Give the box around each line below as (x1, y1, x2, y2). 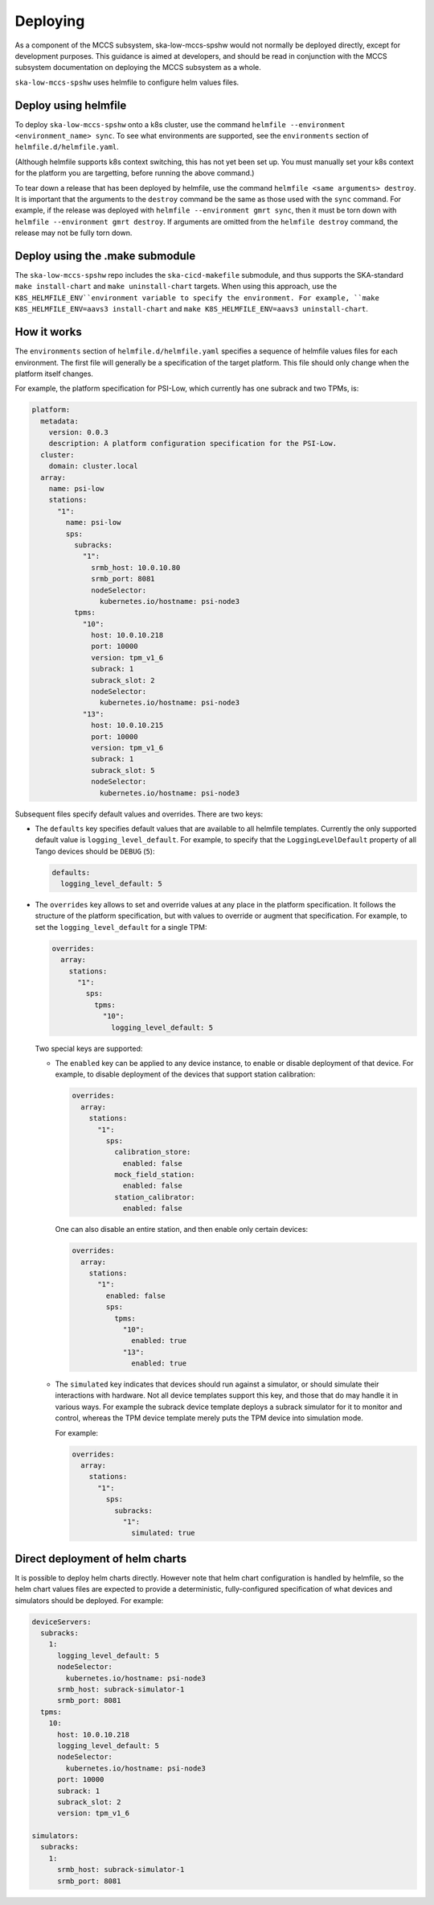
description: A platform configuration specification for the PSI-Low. (48, 439, 338, 448)
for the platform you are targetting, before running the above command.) (14, 168, 255, 178)
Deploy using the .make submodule (14, 249, 196, 262)
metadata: (40, 416, 80, 426)
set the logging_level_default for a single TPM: (35, 922, 207, 932)
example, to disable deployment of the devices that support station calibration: (55, 1069, 316, 1079)
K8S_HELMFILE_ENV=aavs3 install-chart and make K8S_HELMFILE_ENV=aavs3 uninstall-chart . (14, 304, 369, 314)
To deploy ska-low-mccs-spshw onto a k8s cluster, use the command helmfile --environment (14, 119, 346, 129)
